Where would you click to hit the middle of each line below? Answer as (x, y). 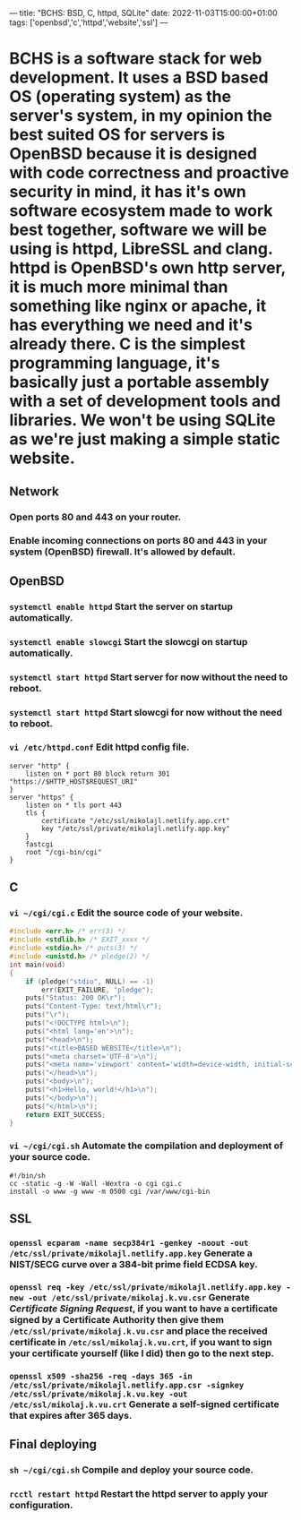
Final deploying (53, 1444)
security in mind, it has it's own (128, 192)
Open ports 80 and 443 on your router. (95, 517)
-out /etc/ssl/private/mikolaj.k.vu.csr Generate (139, 1298)
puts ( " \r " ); (47, 1015)
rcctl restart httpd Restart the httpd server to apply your (139, 1494)
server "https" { (42, 797)
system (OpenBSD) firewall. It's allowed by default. (122, 552)
